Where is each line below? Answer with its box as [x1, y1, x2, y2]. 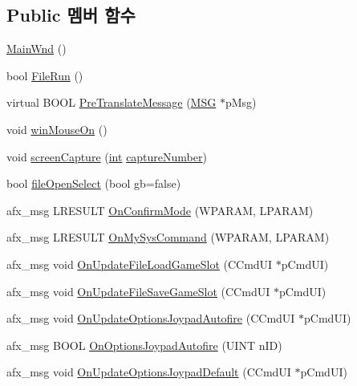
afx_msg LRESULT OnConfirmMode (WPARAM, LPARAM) [6, 201, 314, 218]
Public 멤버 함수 [6, 2, 136, 27]
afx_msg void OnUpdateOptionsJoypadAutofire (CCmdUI [6, 310, 295, 327]
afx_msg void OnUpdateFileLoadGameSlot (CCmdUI [6, 255, 273, 272]
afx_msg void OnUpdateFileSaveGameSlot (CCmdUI [6, 282, 270, 299]
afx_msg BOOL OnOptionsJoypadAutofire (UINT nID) [6, 336, 282, 353]
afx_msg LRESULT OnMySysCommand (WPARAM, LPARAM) [6, 229, 330, 246]
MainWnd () [6, 40, 67, 57]
